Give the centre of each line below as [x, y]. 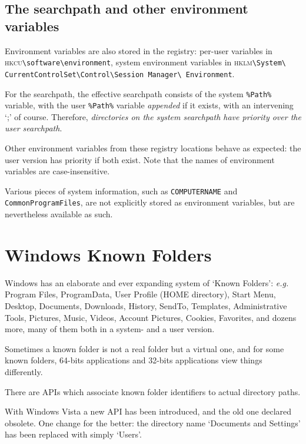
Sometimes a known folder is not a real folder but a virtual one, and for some [144, 348]
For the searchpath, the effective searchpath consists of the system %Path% [138, 93]
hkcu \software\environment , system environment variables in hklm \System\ [145, 62]
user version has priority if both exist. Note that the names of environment [140, 159]
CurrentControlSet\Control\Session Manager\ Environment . [120, 73]
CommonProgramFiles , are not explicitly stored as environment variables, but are [150, 202]
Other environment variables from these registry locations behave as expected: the [153, 148]
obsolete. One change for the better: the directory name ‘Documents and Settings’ [153, 423]
